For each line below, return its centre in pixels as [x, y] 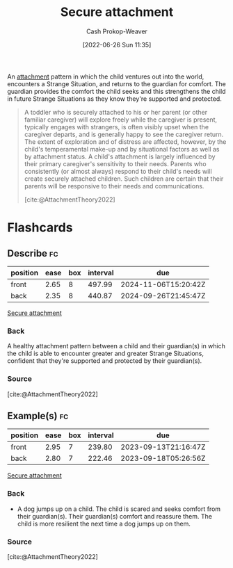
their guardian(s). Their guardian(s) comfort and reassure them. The [114, 516]
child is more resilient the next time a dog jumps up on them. [104, 524]
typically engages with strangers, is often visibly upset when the [116, 127]
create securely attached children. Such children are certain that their [124, 179]
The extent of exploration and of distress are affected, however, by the [125, 141]
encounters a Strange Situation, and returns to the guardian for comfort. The [116, 83]
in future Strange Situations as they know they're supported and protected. [115, 99]
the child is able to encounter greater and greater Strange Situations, [105, 354]
